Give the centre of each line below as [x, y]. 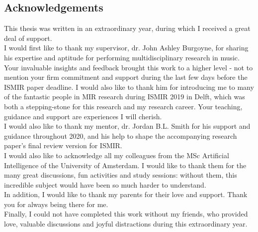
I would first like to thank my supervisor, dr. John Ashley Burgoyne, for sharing [126, 48]
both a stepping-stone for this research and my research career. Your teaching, [123, 106]
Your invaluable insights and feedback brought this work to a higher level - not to [129, 67]
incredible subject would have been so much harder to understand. [105, 184]
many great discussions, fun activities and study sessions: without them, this [121, 175]
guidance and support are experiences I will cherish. [83, 116]
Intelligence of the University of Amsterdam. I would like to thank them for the [125, 165]
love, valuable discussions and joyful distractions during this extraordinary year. [126, 224]
